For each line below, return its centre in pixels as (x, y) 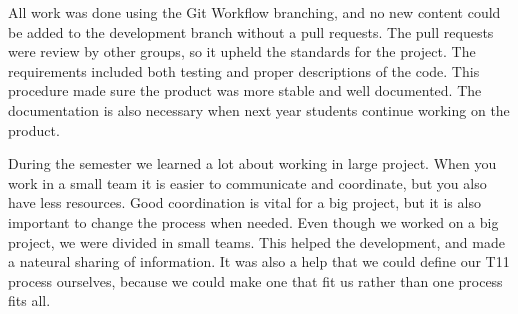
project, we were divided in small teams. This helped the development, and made (256, 241)
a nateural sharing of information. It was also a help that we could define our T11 (259, 261)
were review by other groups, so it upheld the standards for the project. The (242, 51)
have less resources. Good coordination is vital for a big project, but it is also (244, 202)
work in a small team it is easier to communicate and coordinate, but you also (247, 182)
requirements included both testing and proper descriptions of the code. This (244, 70)
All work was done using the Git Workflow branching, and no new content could (254, 12)
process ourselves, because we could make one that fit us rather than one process (255, 280)
